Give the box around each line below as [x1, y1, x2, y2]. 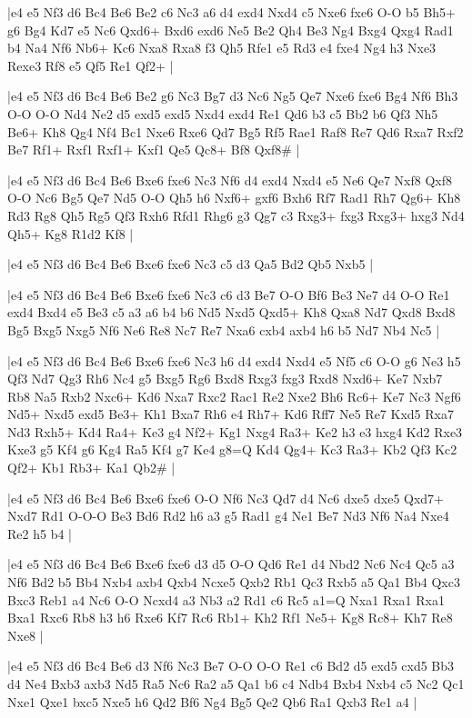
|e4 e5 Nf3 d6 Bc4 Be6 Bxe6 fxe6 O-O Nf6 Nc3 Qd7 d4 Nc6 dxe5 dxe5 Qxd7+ [7, 488, 445, 507]
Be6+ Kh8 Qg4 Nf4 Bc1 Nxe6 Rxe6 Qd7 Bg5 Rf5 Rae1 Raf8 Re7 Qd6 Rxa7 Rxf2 [7, 122, 464, 141]
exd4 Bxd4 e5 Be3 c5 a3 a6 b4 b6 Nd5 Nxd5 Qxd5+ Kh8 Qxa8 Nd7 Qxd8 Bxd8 [7, 303, 456, 322]
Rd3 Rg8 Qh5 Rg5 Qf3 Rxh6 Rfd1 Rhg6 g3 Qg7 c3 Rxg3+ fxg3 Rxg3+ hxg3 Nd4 [7, 205, 465, 224]
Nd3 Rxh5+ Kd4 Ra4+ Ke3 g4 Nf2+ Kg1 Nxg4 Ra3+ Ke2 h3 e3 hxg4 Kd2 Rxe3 [7, 422, 463, 441]
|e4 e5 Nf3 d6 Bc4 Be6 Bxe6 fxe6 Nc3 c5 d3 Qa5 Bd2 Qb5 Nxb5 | [7, 254, 374, 274]
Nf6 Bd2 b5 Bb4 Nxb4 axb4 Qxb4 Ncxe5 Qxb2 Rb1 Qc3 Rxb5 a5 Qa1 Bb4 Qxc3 [7, 573, 460, 592]
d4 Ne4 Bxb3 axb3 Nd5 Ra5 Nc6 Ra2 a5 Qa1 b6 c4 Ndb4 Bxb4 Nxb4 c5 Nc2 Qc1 [7, 674, 465, 693]
